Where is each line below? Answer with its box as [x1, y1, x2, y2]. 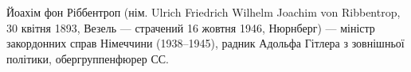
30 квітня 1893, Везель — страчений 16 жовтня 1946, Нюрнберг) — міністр [6, 19, 375, 36]
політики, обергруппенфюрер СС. [6, 50, 170, 66]
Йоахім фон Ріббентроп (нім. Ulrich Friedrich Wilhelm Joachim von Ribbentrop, [6, 4, 401, 20]
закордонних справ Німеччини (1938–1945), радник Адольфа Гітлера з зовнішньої [6, 35, 405, 51]
